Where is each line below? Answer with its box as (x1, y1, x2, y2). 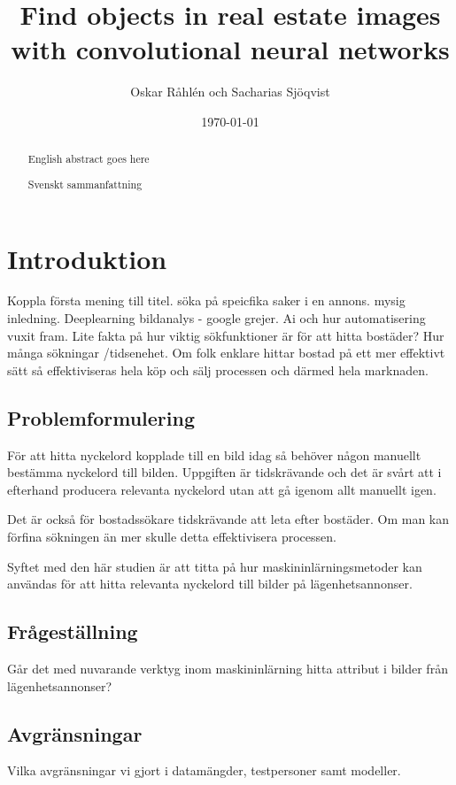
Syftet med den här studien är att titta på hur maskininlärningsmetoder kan (7, 557, 422, 575)
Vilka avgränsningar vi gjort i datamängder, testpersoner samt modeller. (7, 761, 401, 780)
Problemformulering (7, 404, 196, 431)
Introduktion (7, 240, 167, 276)
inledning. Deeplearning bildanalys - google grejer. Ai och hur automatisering (7, 309, 426, 327)
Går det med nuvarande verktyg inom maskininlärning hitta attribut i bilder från (7, 658, 448, 677)
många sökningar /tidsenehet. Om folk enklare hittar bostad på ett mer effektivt (7, 343, 445, 362)
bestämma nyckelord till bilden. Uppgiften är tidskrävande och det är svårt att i (7, 463, 442, 481)
